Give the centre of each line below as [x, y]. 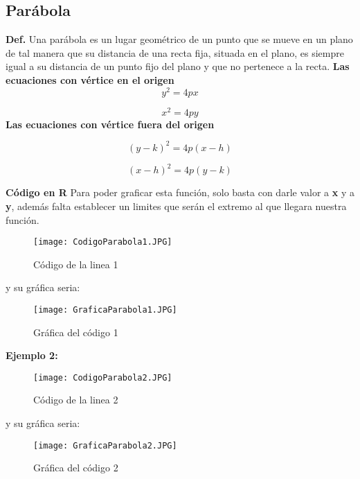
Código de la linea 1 [76, 264]
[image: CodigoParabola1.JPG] [103, 242]
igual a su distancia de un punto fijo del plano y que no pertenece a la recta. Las [178, 66]
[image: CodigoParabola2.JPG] [103, 377]
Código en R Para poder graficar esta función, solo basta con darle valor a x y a [180, 192]
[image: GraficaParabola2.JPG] [105, 445]
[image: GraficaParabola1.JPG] [105, 310]
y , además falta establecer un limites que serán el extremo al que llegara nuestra [176, 206]
